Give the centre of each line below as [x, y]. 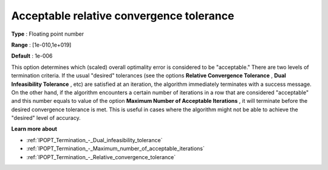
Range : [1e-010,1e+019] [41, 45]
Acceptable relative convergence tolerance [123, 16]
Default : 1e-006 [32, 56]
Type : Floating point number [48, 34]
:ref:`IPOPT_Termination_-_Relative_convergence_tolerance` [101, 157]
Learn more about [34, 129]
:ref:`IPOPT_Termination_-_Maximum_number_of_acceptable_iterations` [115, 149]
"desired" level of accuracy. [46, 118]
